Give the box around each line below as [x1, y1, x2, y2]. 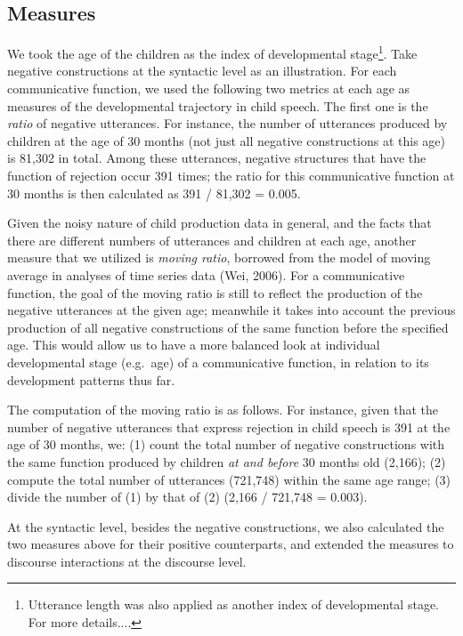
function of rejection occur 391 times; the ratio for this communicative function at [7, 166, 455, 185]
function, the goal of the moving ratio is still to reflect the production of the [7, 283, 423, 302]
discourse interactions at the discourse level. [7, 551, 247, 570]
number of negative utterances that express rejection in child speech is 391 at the [7, 417, 451, 436]
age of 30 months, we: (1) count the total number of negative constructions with [7, 435, 445, 454]
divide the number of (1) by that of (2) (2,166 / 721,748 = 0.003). [7, 487, 368, 506]
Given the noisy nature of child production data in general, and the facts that [7, 213, 432, 232]
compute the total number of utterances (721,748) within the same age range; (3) [7, 470, 451, 488]
